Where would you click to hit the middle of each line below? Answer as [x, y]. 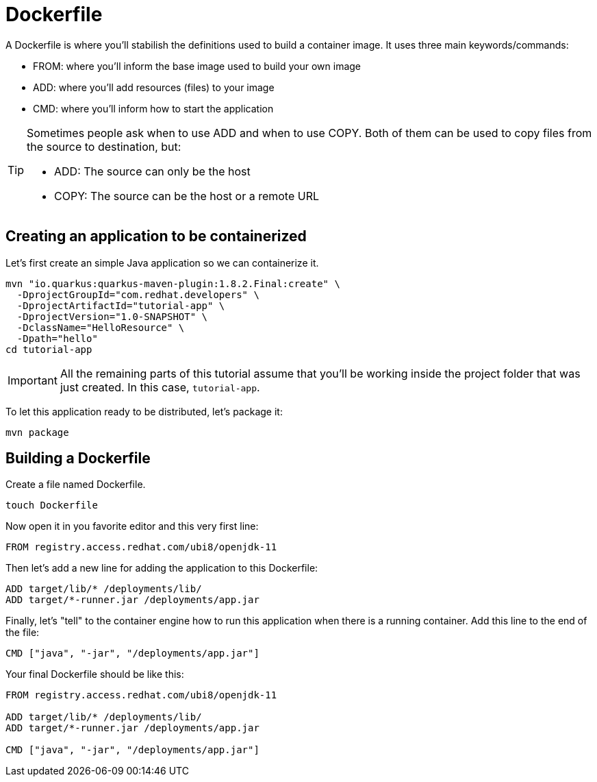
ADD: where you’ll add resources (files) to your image [154, 87]
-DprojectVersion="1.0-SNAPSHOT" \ [112, 316]
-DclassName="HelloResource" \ [101, 327]
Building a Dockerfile [78, 459]
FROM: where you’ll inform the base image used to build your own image [197, 66]
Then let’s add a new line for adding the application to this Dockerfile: [162, 568]
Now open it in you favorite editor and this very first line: [132, 526]
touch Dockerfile [52, 505]
